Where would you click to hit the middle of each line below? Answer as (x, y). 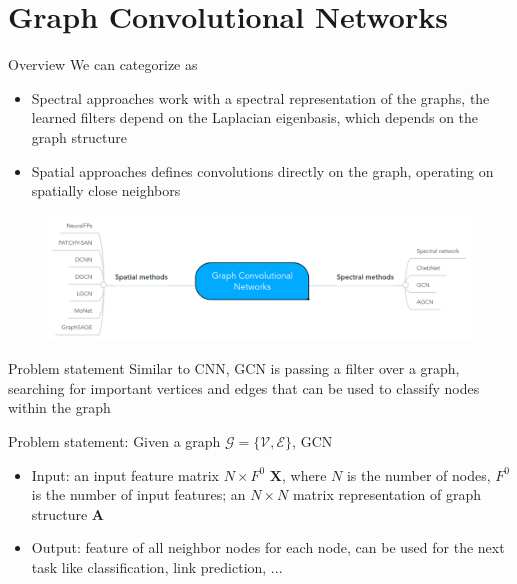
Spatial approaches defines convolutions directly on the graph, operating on (262, 170)
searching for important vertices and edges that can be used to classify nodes (244, 387)
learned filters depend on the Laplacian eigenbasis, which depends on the (255, 117)
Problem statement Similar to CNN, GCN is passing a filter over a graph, (234, 368)
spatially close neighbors (106, 190)
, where (304, 474)
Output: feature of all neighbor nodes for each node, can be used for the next (268, 547)
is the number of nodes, (418, 474)
